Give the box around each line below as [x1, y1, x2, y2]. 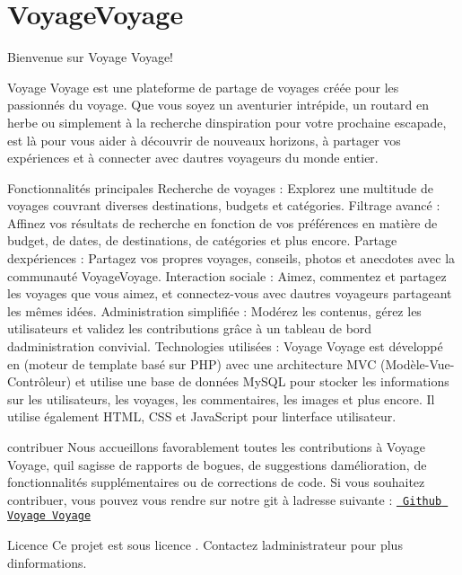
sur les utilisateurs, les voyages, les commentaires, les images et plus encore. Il [7, 389, 435, 408]
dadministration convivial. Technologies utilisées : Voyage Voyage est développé [7, 337, 443, 356]
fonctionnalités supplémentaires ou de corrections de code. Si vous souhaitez [7, 473, 425, 491]
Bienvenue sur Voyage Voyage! [7, 48, 174, 66]
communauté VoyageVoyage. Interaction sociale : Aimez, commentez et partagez [7, 266, 447, 285]
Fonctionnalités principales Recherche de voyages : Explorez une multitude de [7, 178, 433, 197]
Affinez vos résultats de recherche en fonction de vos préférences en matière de [7, 213, 438, 232]
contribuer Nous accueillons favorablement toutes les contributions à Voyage [7, 438, 426, 456]
